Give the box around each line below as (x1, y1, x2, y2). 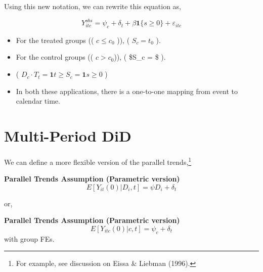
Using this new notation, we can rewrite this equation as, (4, 1, 181, 11)
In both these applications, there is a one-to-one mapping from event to (16, 85, 238, 96)
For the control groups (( (16, 52, 94, 62)
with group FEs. (4, 233, 55, 244)
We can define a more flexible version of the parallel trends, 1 (4, 155, 192, 167)
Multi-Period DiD (4, 125, 131, 146)
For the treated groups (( (16, 34, 94, 45)
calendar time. (16, 96, 60, 106)
